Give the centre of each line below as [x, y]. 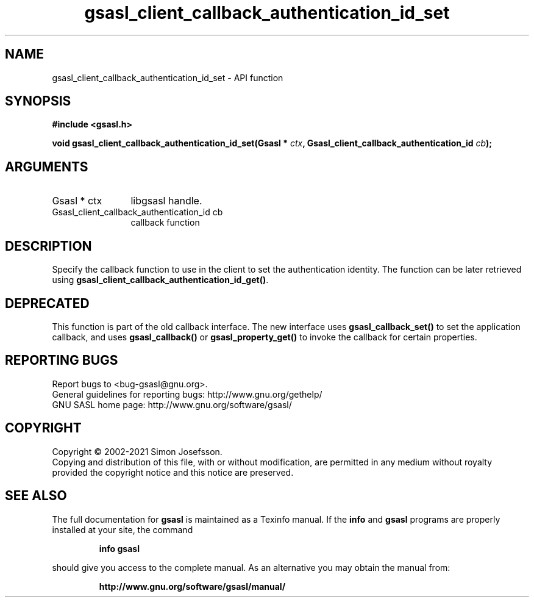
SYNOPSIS [38, 101]
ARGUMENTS [47, 167]
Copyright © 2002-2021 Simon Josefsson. [137, 451]
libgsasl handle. [166, 201]
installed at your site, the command [123, 529]
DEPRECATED [47, 303]
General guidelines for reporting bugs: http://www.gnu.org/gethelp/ [187, 394]
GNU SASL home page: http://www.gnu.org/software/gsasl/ [172, 404]
